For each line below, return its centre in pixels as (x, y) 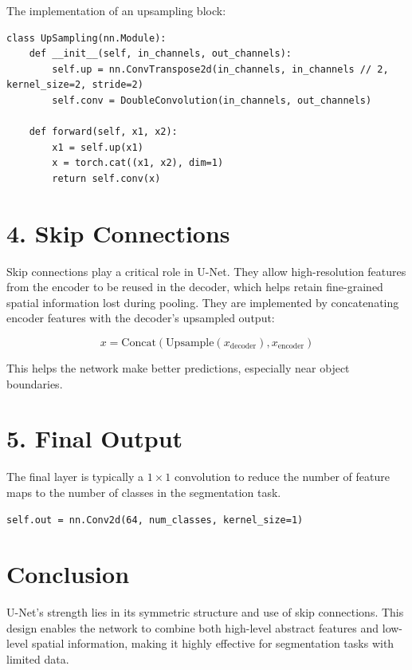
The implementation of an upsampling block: (116, 10)
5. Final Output (95, 438)
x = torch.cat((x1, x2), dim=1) (138, 163)
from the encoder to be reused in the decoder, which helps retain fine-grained (195, 287)
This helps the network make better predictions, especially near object (178, 368)
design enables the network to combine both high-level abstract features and (193, 627)
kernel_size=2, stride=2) (75, 85)
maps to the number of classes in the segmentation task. (144, 492)
